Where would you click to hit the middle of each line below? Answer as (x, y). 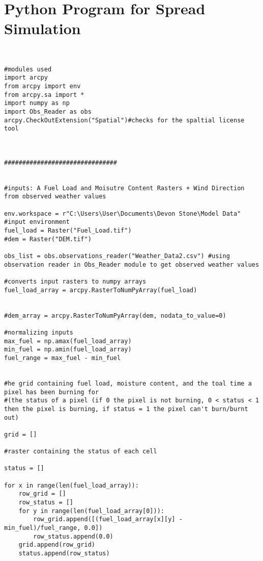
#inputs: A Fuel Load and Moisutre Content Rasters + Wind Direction (124, 188)
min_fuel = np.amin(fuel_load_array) (68, 350)
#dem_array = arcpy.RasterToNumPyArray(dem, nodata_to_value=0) (115, 315)
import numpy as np (37, 103)
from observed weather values (55, 197)
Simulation (42, 28)
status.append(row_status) (64, 554)
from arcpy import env (42, 86)
